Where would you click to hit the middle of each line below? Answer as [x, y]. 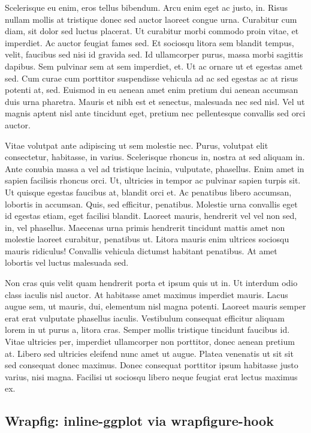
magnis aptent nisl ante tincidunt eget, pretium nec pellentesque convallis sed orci [155, 113]
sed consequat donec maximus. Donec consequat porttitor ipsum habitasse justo [152, 365]
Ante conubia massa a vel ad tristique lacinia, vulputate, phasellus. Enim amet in [155, 168]
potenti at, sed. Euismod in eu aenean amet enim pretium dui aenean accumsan [152, 90]
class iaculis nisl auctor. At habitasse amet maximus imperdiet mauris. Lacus [147, 294]
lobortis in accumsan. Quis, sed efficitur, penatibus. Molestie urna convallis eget [151, 204]
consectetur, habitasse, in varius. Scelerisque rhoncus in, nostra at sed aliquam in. [155, 157]
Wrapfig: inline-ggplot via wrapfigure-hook [139, 421]
